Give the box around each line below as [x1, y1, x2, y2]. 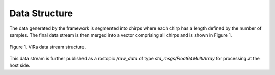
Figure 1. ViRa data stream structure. [9, 44, 86, 50]
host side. [9, 62, 31, 68]
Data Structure [9, 8, 73, 19]
